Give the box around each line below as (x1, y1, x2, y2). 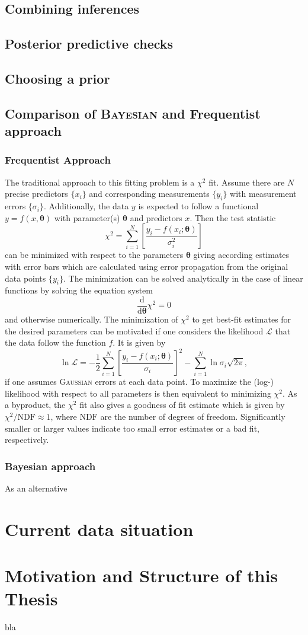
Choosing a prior (5, 69, 110, 87)
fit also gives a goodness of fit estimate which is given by (79, 398, 285, 411)
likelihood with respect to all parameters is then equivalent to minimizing (5, 387, 271, 399)
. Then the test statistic (190, 211, 276, 224)
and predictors (130, 211, 182, 224)
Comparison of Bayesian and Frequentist (5, 104, 261, 122)
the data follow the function (5, 336, 106, 349)
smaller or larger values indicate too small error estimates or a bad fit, (5, 422, 259, 434)
